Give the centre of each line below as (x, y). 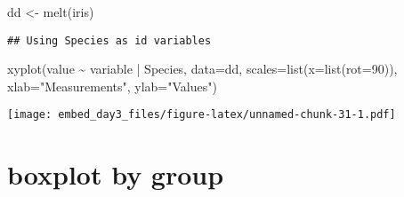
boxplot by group (116, 174)
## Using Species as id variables (109, 40)
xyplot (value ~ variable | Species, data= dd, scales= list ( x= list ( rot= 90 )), (202, 69)
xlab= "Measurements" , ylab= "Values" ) (112, 86)
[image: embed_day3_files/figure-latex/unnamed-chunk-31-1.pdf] (202, 115)
